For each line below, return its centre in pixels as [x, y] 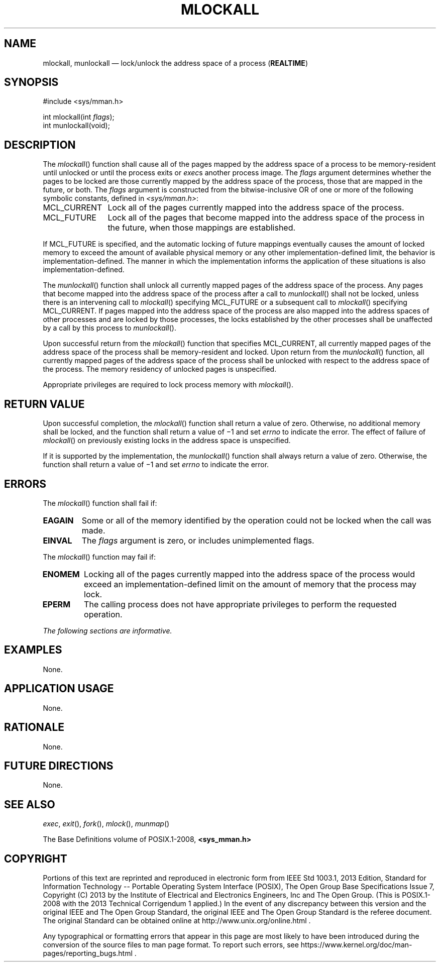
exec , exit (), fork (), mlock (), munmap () [106, 824]
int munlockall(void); [76, 126]
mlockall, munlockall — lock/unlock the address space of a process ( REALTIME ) [175, 63]
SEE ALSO [30, 804]
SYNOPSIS [31, 82]
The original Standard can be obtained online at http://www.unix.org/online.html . [177, 921]
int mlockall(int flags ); [79, 117]
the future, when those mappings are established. [202, 228]
